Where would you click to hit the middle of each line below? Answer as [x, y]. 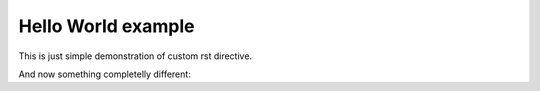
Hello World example [106, 26]
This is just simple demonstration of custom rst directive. [135, 56]
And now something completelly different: [105, 74]
